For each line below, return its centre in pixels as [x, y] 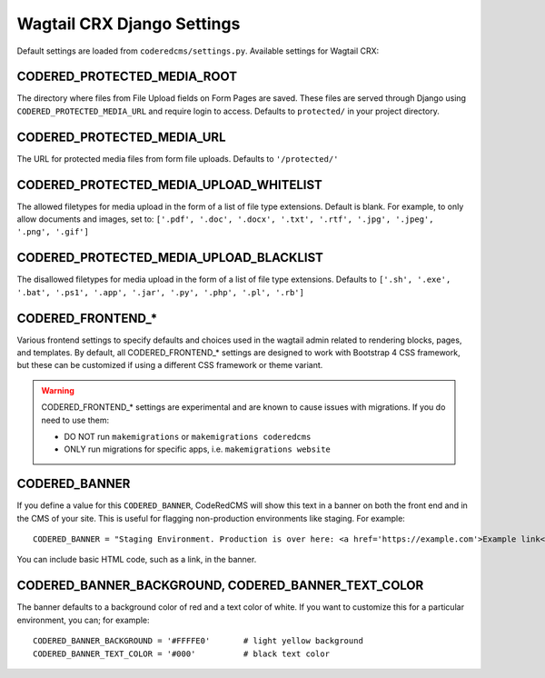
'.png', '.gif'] [53, 232]
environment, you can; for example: [83, 620]
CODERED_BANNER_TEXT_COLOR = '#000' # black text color [182, 653]
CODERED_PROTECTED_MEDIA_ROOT [127, 77]
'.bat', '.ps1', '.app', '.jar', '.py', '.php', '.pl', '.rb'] [160, 292]
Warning [58, 390]
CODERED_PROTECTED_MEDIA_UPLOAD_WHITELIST [169, 185]
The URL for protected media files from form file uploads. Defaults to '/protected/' [178, 158]
